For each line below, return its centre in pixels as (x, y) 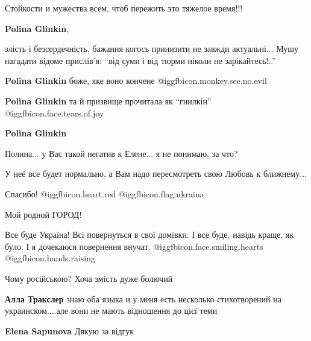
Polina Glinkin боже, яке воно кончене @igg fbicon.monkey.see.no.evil (136, 81)
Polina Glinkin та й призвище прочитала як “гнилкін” (108, 100)
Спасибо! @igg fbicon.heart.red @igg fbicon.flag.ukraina (105, 193)
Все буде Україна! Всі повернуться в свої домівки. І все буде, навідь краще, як (149, 234)
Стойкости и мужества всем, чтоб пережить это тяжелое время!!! (124, 8)
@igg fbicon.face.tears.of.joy (55, 113)
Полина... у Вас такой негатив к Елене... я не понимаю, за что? (121, 153)
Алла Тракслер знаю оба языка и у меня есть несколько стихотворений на (143, 298)
